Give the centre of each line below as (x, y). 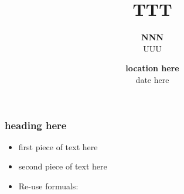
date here (152, 79)
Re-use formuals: (48, 186)
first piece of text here (58, 146)
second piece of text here (63, 166)
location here (152, 68)
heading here (36, 125)
